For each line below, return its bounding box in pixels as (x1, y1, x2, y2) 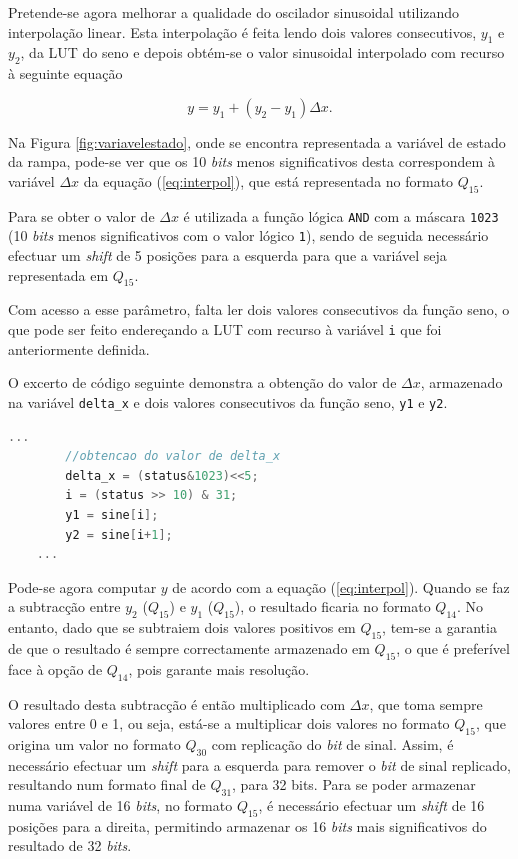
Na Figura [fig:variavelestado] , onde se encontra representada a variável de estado (8, 131, 506, 152)
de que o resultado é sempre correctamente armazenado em (8, 637, 370, 658)
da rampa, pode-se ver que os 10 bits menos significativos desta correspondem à (8, 151, 495, 172)
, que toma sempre (369, 693, 483, 714)
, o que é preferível (396, 637, 510, 658)
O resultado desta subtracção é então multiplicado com (8, 693, 346, 714)
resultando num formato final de (8, 774, 206, 795)
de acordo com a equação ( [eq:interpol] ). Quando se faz (172, 576, 510, 597)
